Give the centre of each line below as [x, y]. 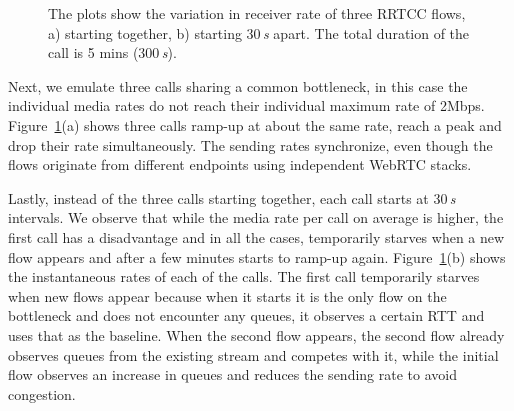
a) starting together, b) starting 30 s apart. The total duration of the [259, 32]
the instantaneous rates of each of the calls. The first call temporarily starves [244, 276]
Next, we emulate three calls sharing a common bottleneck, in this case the [238, 85]
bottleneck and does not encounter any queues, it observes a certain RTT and [246, 315]
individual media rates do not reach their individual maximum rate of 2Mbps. [246, 105]
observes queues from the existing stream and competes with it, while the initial [253, 354]
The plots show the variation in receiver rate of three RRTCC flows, [257, 13]
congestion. [42, 393]
